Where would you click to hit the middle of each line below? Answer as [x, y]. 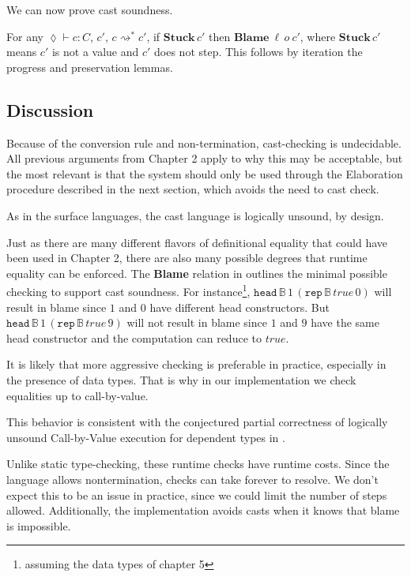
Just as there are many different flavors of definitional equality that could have [197, 242]
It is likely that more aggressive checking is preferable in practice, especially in [196, 364]
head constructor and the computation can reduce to [134, 337]
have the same [345, 322]
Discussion [50, 109]
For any [25, 36]
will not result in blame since [197, 322]
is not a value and [95, 52]
